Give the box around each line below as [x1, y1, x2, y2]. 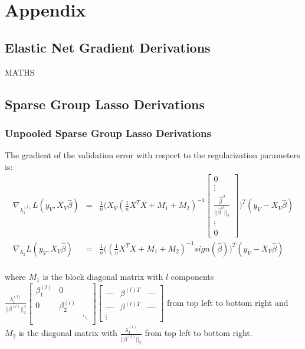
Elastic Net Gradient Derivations [5, 38, 211, 56]
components [170, 270, 214, 283]
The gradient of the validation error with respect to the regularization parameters [5, 149, 300, 161]
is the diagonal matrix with [18, 327, 117, 339]
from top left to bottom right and [167, 296, 288, 308]
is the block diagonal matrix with [42, 270, 163, 283]
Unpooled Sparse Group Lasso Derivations [5, 125, 211, 140]
